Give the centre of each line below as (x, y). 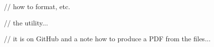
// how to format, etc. (37, 6)
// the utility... (26, 22)
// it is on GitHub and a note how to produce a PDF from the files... (107, 39)
